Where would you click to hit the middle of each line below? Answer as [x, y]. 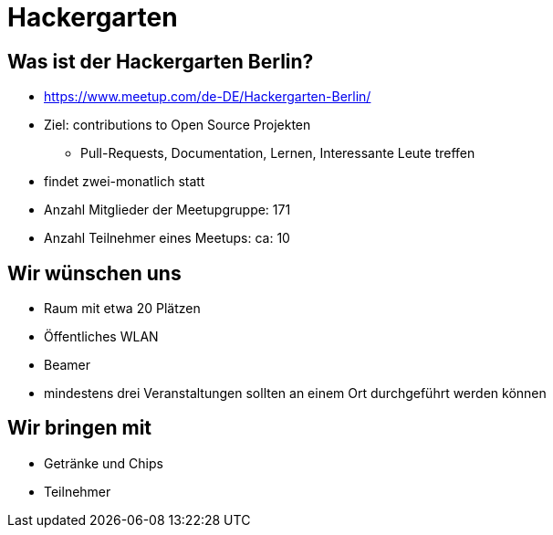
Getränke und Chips [104, 463]
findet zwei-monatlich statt [125, 182]
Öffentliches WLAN [101, 337]
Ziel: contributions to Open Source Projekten [177, 125]
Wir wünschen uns [94, 273]
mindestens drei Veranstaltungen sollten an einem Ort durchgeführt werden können [295, 393]
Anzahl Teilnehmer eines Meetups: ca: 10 [167, 238]
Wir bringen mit [80, 428]
